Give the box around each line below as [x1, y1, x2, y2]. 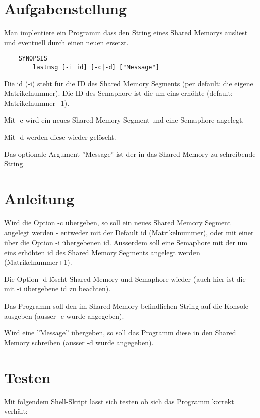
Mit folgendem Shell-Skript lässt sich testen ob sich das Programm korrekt [4, 396, 234, 406]
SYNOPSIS [18, 55, 47, 63]
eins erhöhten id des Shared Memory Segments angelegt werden [4, 247, 200, 257]
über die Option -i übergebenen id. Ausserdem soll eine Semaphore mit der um [4, 237, 248, 248]
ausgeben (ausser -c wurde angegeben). [4, 310, 124, 321]
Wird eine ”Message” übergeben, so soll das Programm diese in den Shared [4, 327, 236, 338]
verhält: [4, 406, 28, 416]
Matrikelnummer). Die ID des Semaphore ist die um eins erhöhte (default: [4, 88, 233, 98]
